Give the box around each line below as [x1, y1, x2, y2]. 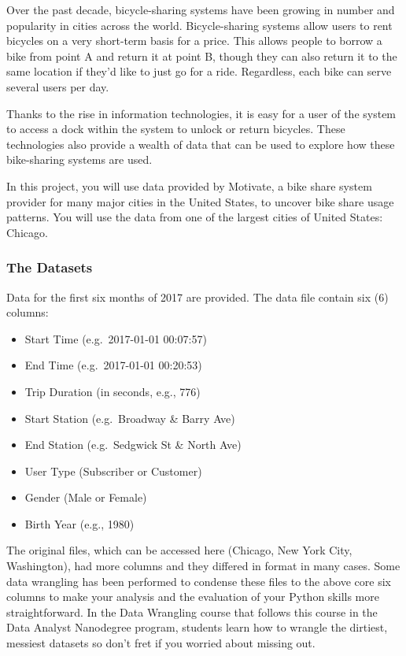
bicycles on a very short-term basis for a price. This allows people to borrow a [6, 32, 382, 49]
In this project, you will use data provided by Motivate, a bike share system [6, 177, 372, 194]
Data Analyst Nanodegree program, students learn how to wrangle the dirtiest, [6, 619, 388, 636]
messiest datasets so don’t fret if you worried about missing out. [6, 635, 316, 651]
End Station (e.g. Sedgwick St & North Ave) [24, 436, 242, 453]
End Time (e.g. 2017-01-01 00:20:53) [24, 357, 202, 373]
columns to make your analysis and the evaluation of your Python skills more [6, 588, 379, 605]
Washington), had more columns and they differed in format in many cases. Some [6, 558, 400, 574]
